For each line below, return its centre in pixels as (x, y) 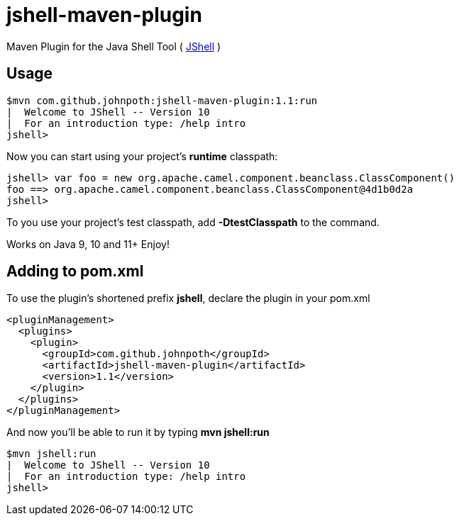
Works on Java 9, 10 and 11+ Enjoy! (88, 244)
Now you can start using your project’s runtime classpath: (142, 156)
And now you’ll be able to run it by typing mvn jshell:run (138, 432)
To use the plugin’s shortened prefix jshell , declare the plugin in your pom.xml (188, 298)
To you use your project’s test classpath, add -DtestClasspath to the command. (193, 222)
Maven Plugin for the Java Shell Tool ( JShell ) (114, 46)
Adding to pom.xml (75, 271)
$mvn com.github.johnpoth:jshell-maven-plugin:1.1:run (162, 100)
